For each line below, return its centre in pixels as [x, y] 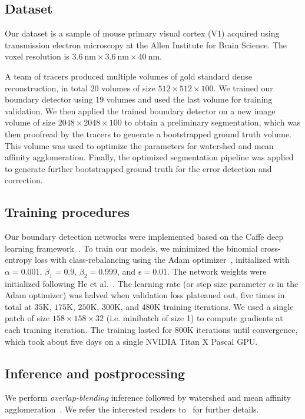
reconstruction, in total [46, 88]
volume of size [30, 122]
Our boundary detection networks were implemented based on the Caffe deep [144, 237]
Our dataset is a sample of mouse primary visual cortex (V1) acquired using [142, 33]
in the [288, 283]
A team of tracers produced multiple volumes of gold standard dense [129, 76]
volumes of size [128, 88]
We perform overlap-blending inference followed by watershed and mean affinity [148, 397]
